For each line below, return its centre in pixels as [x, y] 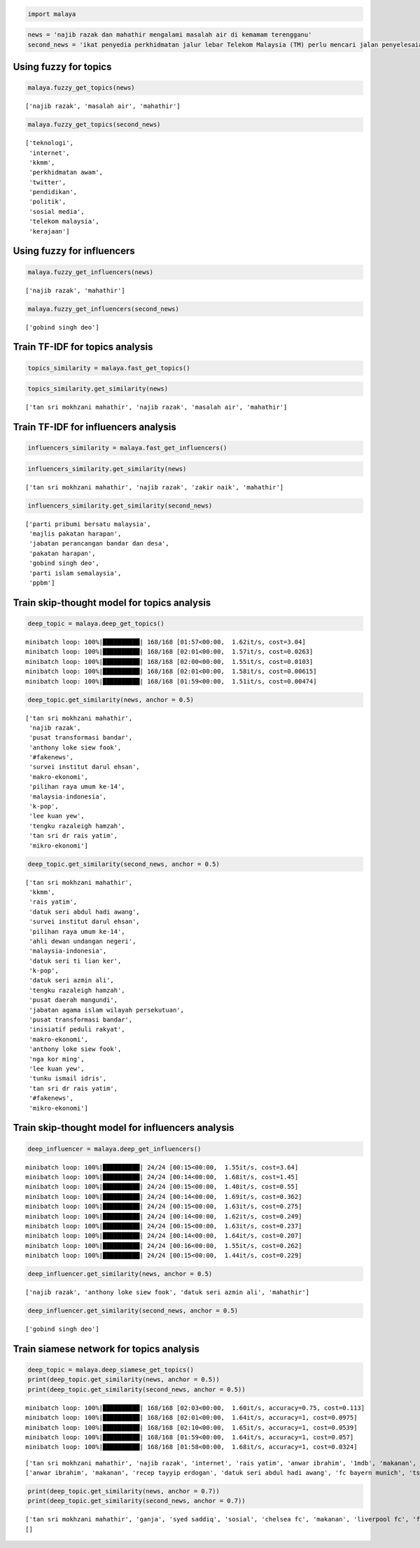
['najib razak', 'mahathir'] [75, 290]
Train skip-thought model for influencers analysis [124, 1128]
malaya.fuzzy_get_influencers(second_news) [104, 309]
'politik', [48, 202]
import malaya [52, 14]
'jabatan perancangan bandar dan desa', [99, 544]
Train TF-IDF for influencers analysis [94, 427]
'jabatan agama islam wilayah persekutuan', [107, 1010]
